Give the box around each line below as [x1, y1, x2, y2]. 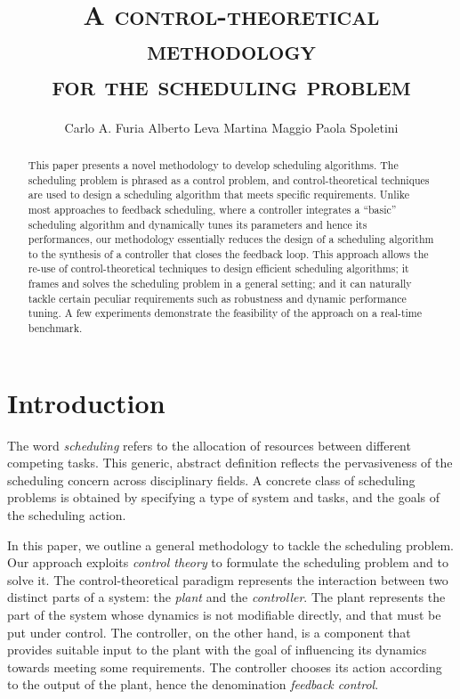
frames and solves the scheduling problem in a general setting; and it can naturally [28, 276, 412, 291]
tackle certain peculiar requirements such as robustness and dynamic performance [28, 290, 407, 305]
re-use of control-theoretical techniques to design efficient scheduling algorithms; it [28, 261, 409, 276]
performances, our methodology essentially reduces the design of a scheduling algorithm [28, 232, 434, 247]
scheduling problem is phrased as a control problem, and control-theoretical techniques [28, 172, 430, 187]
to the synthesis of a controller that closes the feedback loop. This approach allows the [28, 246, 429, 261]
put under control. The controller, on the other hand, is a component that [7, 622, 411, 641]
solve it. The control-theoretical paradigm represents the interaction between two [7, 570, 448, 589]
